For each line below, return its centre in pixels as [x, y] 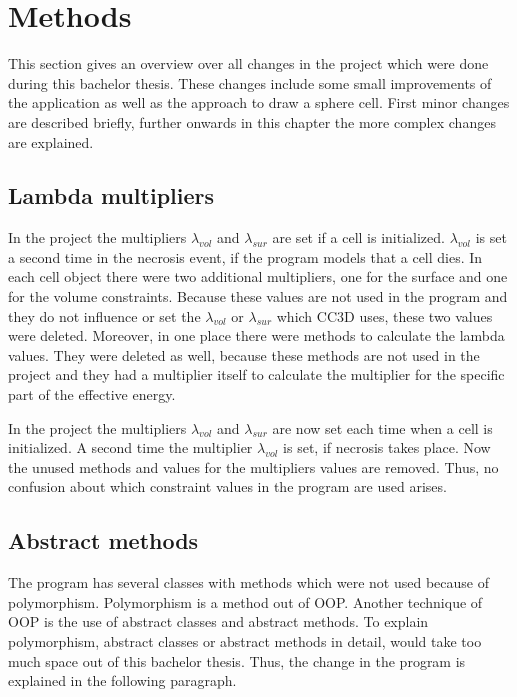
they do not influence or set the [104, 315]
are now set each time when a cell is [382, 427]
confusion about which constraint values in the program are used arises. [227, 486]
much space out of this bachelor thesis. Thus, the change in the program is [237, 660]
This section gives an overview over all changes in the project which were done [248, 63]
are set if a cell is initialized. [358, 237]
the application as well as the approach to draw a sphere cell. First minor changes [259, 102]
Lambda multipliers [111, 195]
